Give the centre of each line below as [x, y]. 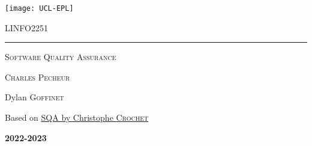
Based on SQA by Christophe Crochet [77, 117]
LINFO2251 [26, 27]
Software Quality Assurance [61, 57]
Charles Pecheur [37, 77]
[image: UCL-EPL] [39, 8]
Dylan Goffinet [34, 97]
